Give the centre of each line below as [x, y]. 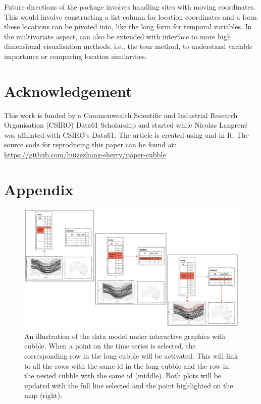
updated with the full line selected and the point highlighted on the [129, 385]
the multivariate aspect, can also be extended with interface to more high [118, 36]
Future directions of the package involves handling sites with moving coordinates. [130, 7]
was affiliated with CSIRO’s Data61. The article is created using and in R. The [126, 134]
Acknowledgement [68, 91]
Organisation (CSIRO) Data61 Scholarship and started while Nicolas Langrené [126, 125]
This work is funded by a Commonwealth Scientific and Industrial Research [121, 115]
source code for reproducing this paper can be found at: [90, 145]
